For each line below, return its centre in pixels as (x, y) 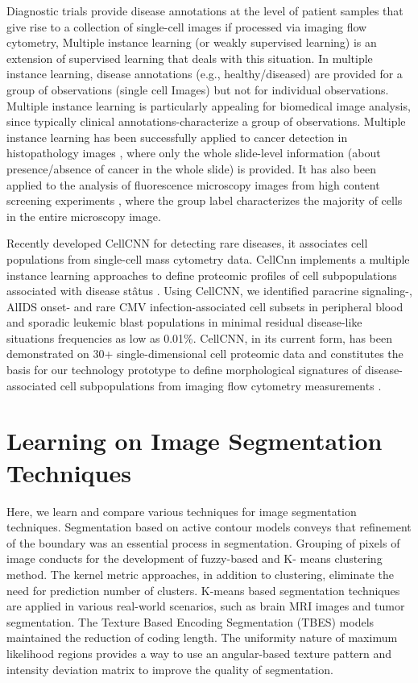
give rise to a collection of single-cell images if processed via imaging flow (187, 26)
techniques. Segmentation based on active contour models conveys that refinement (209, 527)
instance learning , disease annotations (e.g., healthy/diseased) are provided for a (205, 74)
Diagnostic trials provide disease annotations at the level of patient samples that (205, 10)
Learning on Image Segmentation (195, 441)
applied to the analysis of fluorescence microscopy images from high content (193, 184)
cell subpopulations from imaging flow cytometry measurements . (221, 385)
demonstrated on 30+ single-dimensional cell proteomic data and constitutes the (205, 354)
